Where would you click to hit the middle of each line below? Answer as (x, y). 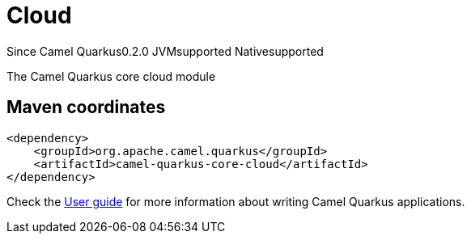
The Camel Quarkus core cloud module (111, 76)
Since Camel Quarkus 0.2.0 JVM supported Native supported (165, 51)
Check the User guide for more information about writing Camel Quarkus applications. (236, 201)
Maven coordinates (86, 107)
